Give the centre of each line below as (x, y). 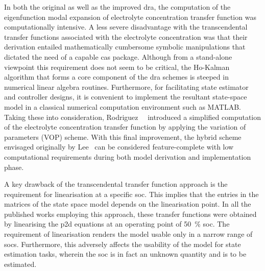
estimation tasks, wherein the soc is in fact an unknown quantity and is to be (125, 254)
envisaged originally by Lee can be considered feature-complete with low (119, 147)
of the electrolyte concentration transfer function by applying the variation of (125, 127)
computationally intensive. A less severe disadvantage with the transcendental (126, 27)
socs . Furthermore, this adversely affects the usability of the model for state (123, 244)
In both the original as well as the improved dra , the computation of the (117, 7)
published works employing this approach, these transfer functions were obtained (130, 214)
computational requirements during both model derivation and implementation (128, 156)
